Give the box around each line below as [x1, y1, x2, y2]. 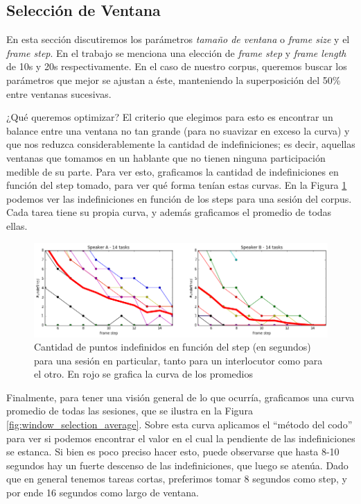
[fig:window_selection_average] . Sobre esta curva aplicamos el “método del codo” [6, 417, 353, 432]
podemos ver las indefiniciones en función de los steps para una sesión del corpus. [6, 191, 352, 205]
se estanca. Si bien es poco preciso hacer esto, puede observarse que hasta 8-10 [6, 444, 340, 459]
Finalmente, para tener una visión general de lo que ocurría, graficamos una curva [6, 389, 355, 404]
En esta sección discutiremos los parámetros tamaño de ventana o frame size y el [6, 32, 350, 47]
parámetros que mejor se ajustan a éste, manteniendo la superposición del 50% [6, 72, 341, 87]
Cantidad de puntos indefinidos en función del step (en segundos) [34, 339, 311, 354]
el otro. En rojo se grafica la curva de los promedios [34, 367, 253, 381]
